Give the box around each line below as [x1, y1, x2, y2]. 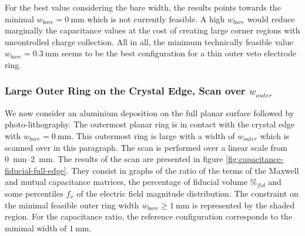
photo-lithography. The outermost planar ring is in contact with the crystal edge [5, 118, 295, 130]
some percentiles [5, 187, 63, 199]
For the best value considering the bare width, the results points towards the [5, 1, 281, 13]
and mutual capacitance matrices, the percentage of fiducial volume [5, 176, 248, 188]
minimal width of [5, 221, 67, 234]
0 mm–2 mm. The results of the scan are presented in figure [5, 153, 223, 165]
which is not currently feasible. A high [87, 12, 225, 25]
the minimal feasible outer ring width [5, 198, 139, 211]
